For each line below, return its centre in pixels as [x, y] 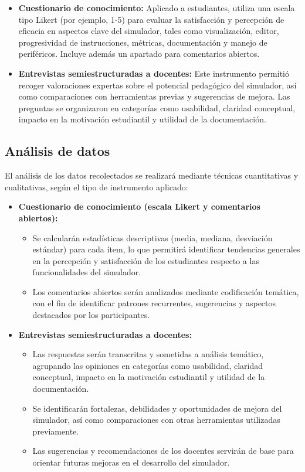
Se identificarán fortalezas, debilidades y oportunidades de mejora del [157, 408]
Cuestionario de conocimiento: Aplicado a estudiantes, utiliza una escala [157, 8]
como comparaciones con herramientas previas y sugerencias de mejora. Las [154, 96]
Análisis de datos [57, 151]
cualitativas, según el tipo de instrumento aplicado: [96, 187]
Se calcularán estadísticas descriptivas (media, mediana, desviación [152, 237]
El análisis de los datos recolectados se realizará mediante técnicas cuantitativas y [152, 175]
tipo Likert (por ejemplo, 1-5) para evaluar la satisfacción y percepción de [151, 19]
